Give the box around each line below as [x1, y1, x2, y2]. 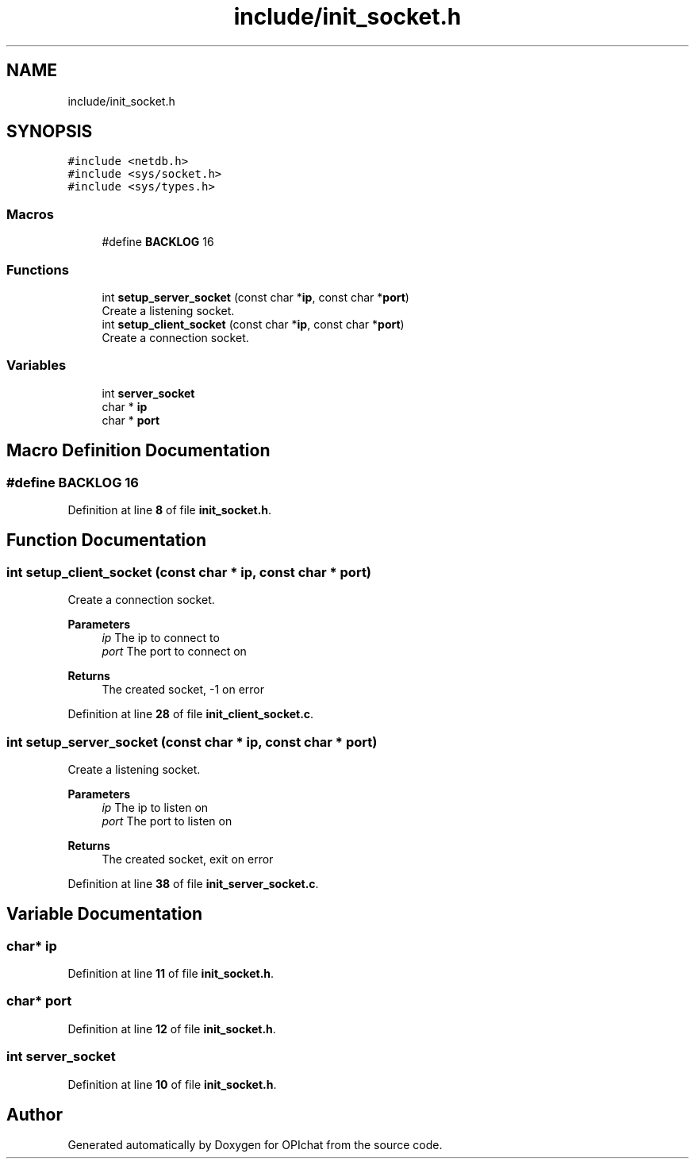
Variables [6, 357, 67, 374]
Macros [6, 206, 54, 222]
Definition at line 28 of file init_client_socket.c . [67, 707, 314, 721]
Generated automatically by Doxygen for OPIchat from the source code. [67, 1138, 443, 1152]
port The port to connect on [102, 644, 247, 659]
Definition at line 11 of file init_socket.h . [67, 967, 275, 981]
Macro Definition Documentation [6, 440, 271, 461]
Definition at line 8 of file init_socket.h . [67, 502, 272, 517]
